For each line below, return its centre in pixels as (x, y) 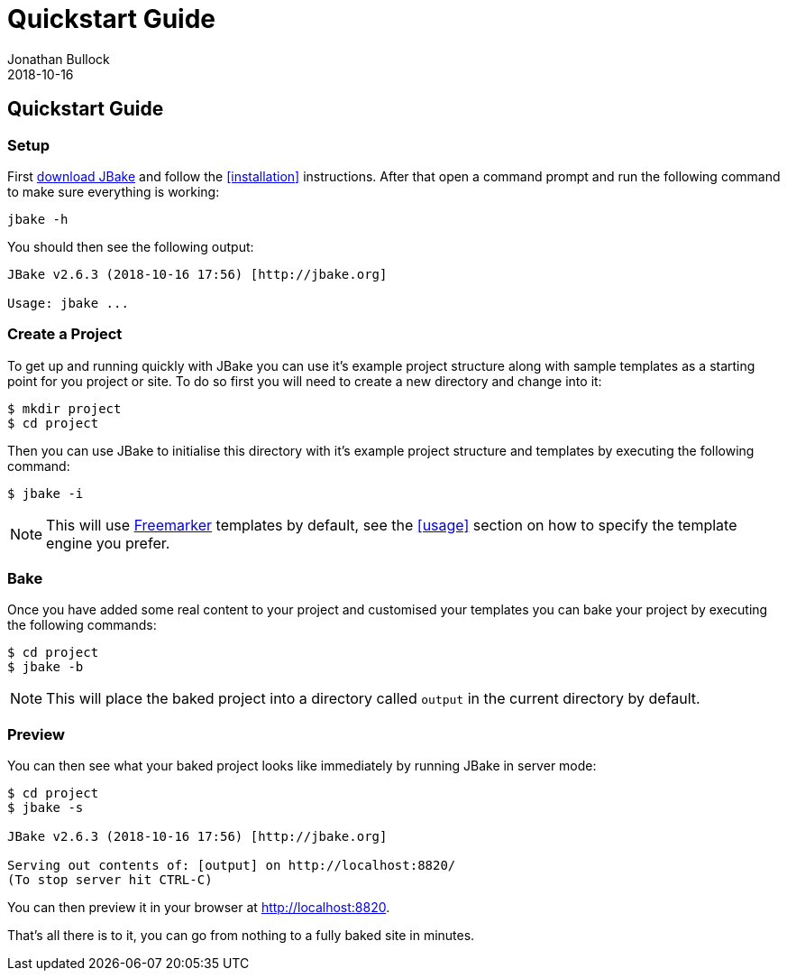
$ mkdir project (64, 408)
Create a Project (65, 334)
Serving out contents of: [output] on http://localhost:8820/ (232, 866)
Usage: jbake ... (68, 303)
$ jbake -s (46, 808)
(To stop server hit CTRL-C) (110, 880)
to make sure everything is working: (114, 191)
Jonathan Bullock (59, 59)
